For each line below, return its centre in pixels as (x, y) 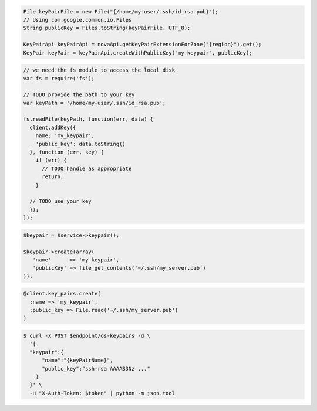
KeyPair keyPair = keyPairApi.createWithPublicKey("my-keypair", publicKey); (138, 52)
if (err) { (51, 160)
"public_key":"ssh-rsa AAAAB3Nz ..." (96, 368)
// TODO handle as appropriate (87, 168)
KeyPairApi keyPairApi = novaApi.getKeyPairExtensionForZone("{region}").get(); (142, 45)
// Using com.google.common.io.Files (77, 20)
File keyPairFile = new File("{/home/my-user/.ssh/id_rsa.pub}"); (121, 11)
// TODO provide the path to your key (79, 95)
